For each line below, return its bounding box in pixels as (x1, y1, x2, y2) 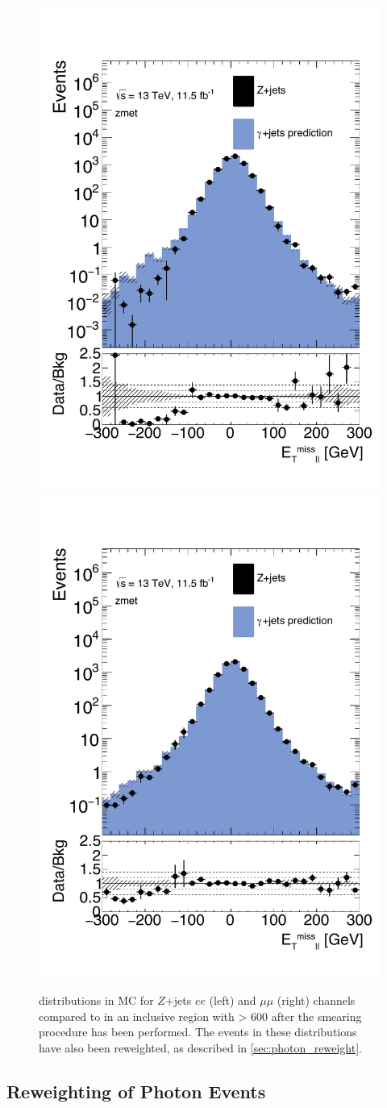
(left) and (209, 992, 256, 1009)
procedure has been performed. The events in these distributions (39, 1023, 357, 1040)
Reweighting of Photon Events (6, 1078, 266, 1103)
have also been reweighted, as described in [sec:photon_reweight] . (39, 1039, 362, 1056)
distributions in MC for (39, 992, 154, 1009)
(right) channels (277, 992, 356, 1009)
